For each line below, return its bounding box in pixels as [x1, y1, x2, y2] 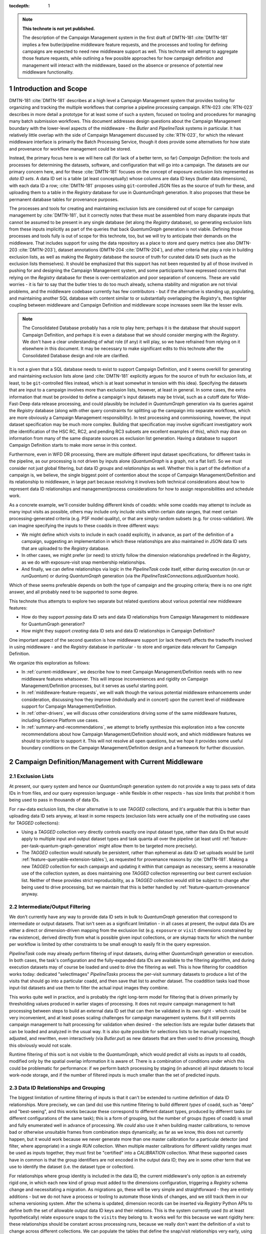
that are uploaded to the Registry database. [21, 545, 110, 551]
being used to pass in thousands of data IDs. [9, 797, 100, 803]
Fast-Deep [9, 401, 31, 407]
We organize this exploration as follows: [9, 659, 90, 666]
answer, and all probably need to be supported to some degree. [9, 589, 138, 595]
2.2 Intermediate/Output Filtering [9, 903, 91, 910]
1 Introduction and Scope [9, 84, 87, 93]
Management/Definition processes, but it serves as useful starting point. [21, 683, 168, 689]
